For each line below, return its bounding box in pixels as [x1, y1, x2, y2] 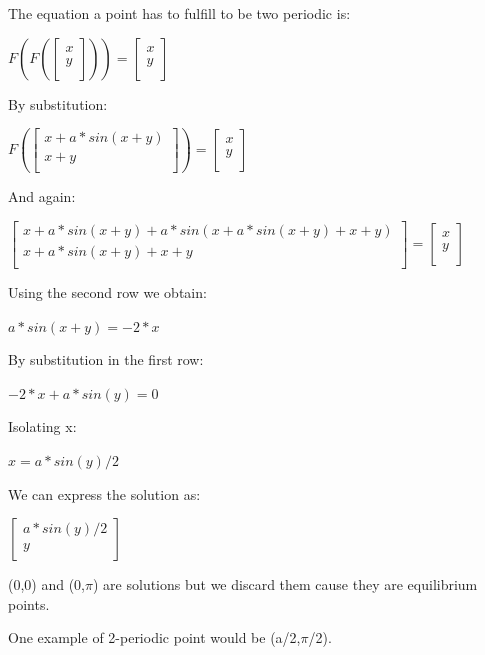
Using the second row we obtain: [8, 282, 207, 303]
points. [8, 593, 50, 614]
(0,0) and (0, [8, 574, 86, 595]
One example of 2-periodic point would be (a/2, [8, 627, 301, 648]
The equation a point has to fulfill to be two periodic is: [8, 3, 351, 23]
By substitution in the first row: [8, 349, 204, 370]
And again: [8, 186, 76, 207]
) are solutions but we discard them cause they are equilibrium [93, 574, 478, 595]
